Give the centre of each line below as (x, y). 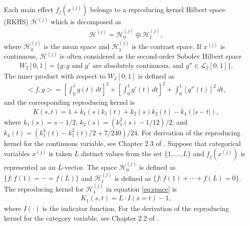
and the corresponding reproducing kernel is (69, 102)
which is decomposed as (86, 22)
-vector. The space (90, 167)
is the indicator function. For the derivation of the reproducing (136, 208)
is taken (60, 153)
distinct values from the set (122, 153)
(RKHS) (16, 22)
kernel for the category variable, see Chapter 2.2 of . (82, 218)
